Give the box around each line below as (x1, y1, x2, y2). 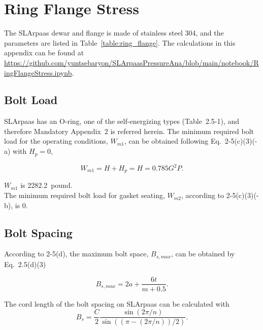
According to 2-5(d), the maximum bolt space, (4, 248, 149, 259)
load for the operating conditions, (4, 136, 108, 146)
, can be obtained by (171, 248, 235, 259)
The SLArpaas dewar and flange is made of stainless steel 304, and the (4, 27, 224, 38)
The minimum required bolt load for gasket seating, (4, 190, 165, 201)
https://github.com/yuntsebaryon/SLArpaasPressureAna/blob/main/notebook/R (4, 57, 259, 68)
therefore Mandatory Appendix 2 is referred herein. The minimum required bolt (4, 125, 254, 136)
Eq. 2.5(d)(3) (4, 258, 46, 269)
